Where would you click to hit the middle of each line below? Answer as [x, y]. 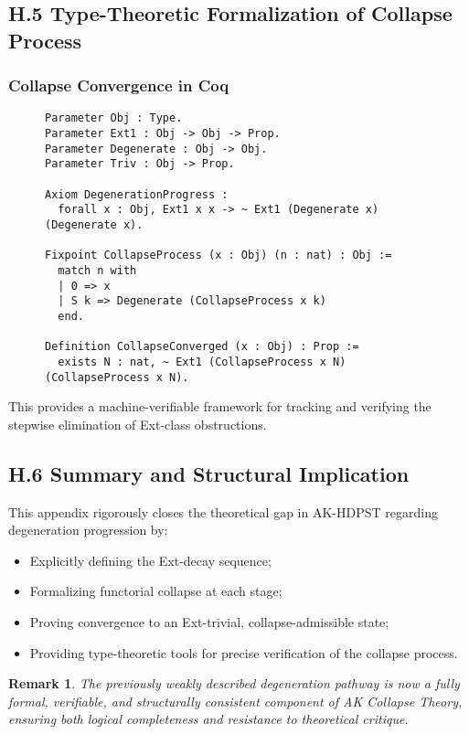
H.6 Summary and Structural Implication [209, 473]
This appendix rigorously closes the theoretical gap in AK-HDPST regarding [223, 511]
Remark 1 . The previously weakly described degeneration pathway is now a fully [234, 683]
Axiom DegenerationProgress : [137, 194]
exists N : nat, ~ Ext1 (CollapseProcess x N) [202, 362]
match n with [97, 270]
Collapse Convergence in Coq [119, 85]
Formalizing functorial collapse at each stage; [156, 591]
